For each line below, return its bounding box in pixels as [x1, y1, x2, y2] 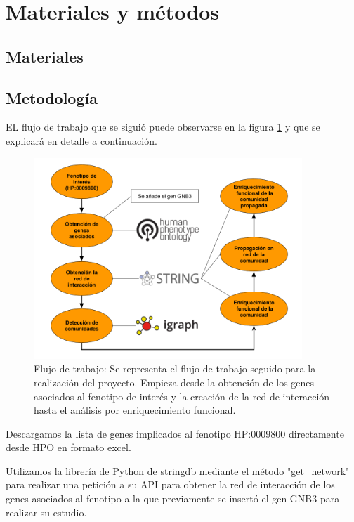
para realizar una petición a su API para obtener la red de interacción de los [6, 477, 335, 492]
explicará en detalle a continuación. [6, 133, 157, 148]
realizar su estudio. [6, 504, 87, 519]
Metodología [6, 86, 98, 108]
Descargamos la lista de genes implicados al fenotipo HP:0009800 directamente [6, 426, 344, 441]
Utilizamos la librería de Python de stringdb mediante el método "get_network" [6, 463, 350, 478]
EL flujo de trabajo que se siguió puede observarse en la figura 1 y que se [6, 119, 320, 134]
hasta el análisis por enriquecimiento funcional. [34, 403, 236, 417]
